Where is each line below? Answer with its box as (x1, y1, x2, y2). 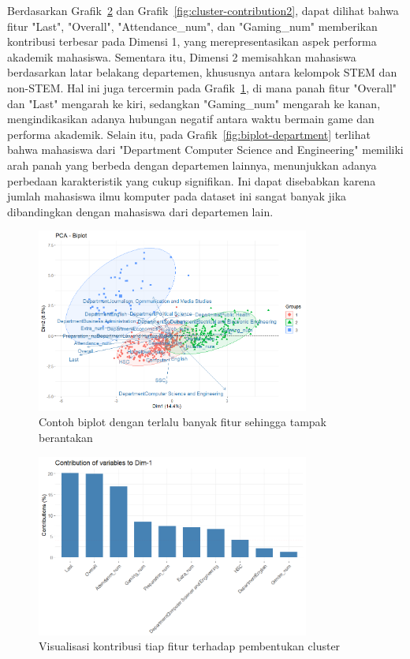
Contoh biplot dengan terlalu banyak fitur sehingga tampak (39, 414, 326, 430)
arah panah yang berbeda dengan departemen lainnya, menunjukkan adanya (7, 156, 377, 173)
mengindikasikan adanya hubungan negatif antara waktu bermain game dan (7, 110, 375, 127)
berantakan (39, 429, 93, 446)
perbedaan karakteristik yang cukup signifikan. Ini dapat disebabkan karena (7, 172, 376, 189)
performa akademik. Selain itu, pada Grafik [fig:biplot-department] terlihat (7, 125, 371, 142)
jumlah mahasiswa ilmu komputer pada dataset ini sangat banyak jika (7, 188, 347, 204)
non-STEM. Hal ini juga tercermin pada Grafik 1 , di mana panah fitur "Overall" (7, 79, 397, 95)
